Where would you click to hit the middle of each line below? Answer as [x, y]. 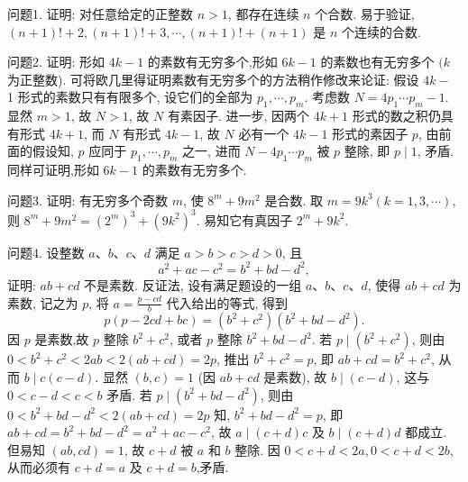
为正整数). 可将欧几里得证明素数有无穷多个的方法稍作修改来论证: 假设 [213, 79]
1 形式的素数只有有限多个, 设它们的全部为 [130, 97]
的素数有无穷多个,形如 [212, 62]
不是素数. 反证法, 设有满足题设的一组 [193, 284]
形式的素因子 [370, 133]
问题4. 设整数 [46, 252]
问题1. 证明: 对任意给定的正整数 [101, 14]
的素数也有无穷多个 [377, 62]
